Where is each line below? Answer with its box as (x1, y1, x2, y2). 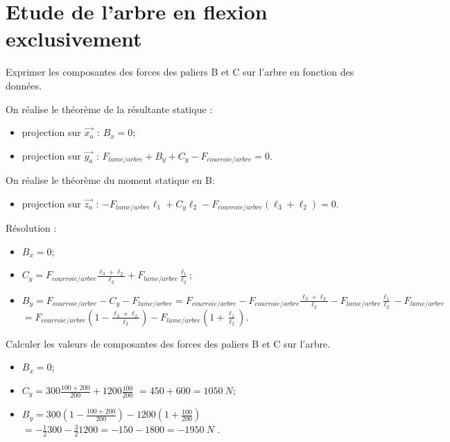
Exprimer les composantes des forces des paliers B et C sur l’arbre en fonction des (6, 65, 354, 79)
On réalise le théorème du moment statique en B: (6, 173, 215, 187)
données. (6, 78, 42, 92)
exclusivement (6, 24, 142, 53)
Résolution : (6, 221, 57, 235)
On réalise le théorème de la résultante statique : (6, 101, 213, 116)
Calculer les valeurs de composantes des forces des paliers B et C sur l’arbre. (6, 336, 331, 350)
